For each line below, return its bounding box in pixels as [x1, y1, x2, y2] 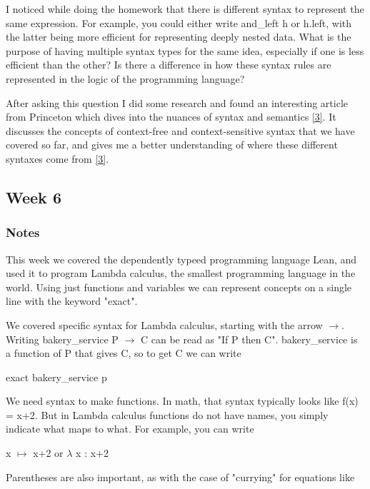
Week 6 [6, 186, 61, 208]
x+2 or [33, 445, 64, 460]
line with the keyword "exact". [6, 293, 138, 308]
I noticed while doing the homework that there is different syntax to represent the [6, 1, 364, 16]
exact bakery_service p [6, 369, 107, 384]
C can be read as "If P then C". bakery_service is [140, 331, 358, 346]
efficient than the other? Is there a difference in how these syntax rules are [6, 57, 331, 72]
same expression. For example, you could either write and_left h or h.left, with [6, 15, 352, 30]
